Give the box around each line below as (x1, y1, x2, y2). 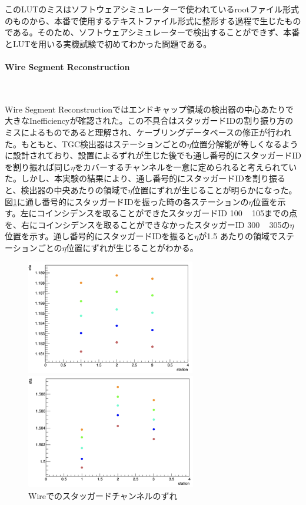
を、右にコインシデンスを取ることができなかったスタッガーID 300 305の (5, 218, 290, 230)
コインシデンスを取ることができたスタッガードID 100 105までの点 (36, 207, 298, 219)
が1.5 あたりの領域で (198, 230, 278, 242)
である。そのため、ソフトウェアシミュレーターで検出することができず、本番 (5, 26, 300, 38)
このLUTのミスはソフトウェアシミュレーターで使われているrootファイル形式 (5, 3, 299, 15)
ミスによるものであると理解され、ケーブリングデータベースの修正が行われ (5, 126, 292, 138)
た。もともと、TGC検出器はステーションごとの (5, 137, 187, 150)
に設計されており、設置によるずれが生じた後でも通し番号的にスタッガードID (5, 149, 301, 161)
